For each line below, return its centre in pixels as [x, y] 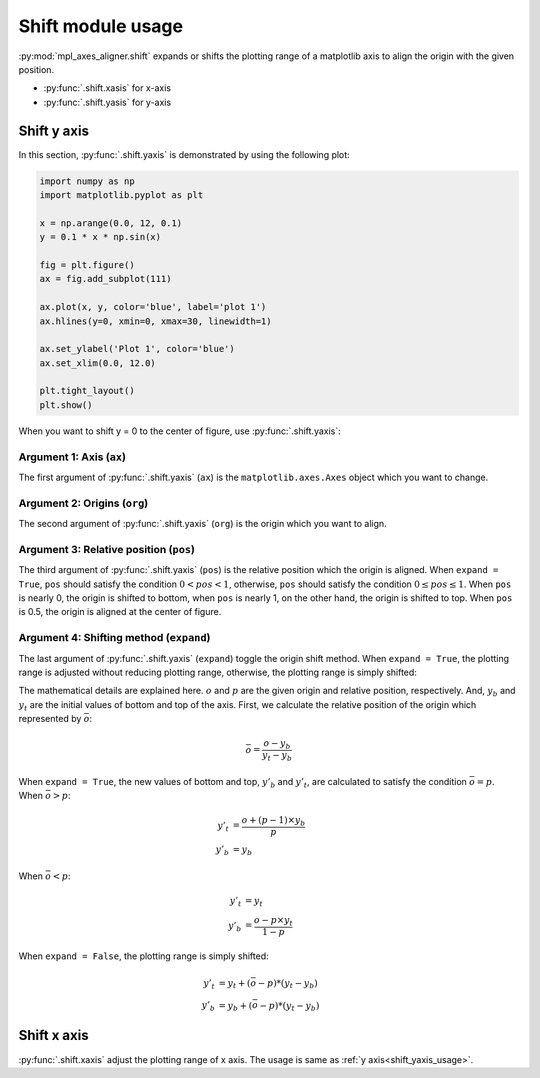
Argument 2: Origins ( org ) [83, 503]
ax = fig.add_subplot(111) [105, 279]
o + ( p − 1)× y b [273, 821]
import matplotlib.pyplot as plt [121, 195]
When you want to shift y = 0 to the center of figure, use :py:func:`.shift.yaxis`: [180, 431]
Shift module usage [101, 26]
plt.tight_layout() [87, 391]
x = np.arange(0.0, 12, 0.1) [111, 223]
